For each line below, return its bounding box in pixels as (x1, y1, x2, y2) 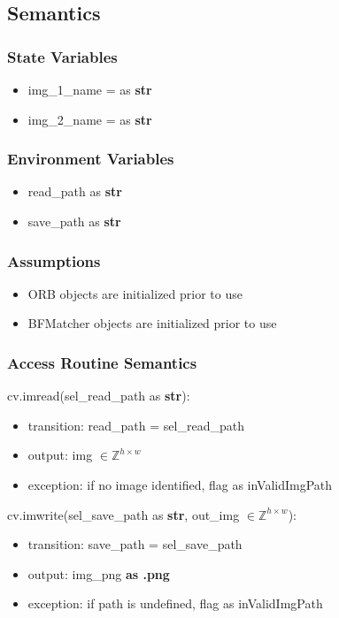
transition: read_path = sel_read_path (27, 416, 244, 434)
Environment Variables (7, 148, 174, 170)
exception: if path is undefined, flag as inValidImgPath (27, 594, 323, 613)
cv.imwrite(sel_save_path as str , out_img (7, 505, 240, 523)
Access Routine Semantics (7, 351, 197, 373)
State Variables (7, 45, 118, 67)
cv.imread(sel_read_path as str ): (7, 386, 190, 405)
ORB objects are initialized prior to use (27, 284, 243, 302)
